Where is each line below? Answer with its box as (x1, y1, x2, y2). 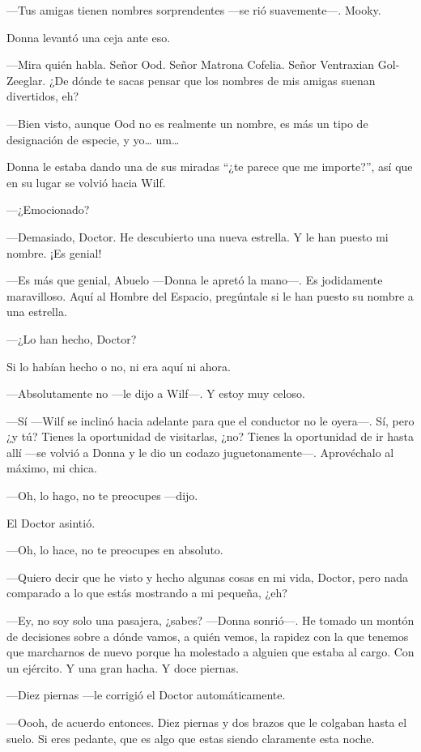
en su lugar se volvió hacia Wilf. (6, 173, 166, 190)
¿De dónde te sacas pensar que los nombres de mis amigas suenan (49, 71, 376, 88)
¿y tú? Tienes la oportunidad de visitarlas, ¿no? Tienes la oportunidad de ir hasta (6, 428, 415, 445)
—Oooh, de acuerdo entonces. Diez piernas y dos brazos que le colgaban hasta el (6, 714, 407, 730)
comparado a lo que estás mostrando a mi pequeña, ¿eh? (6, 584, 287, 601)
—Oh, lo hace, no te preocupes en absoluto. (6, 541, 223, 558)
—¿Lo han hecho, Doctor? (6, 330, 137, 347)
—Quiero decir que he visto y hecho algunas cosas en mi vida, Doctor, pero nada (6, 568, 409, 585)
